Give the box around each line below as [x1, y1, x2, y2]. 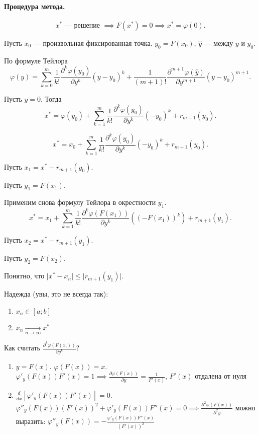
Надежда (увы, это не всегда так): [4, 288, 108, 299]
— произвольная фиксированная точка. [33, 37, 153, 48]
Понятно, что [4, 270, 45, 281]
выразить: [16, 415, 46, 426]
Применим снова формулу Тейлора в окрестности [4, 197, 156, 207]
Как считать [4, 342, 40, 353]
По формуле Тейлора [4, 55, 68, 65]
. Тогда [41, 94, 62, 104]
